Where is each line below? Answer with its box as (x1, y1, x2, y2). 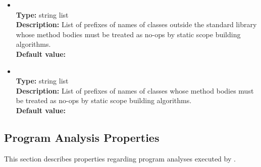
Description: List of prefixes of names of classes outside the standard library (16, 19, 257, 30)
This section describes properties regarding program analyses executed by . (4, 153, 236, 163)
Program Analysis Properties (4, 129, 160, 145)
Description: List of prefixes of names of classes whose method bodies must (16, 85, 254, 96)
